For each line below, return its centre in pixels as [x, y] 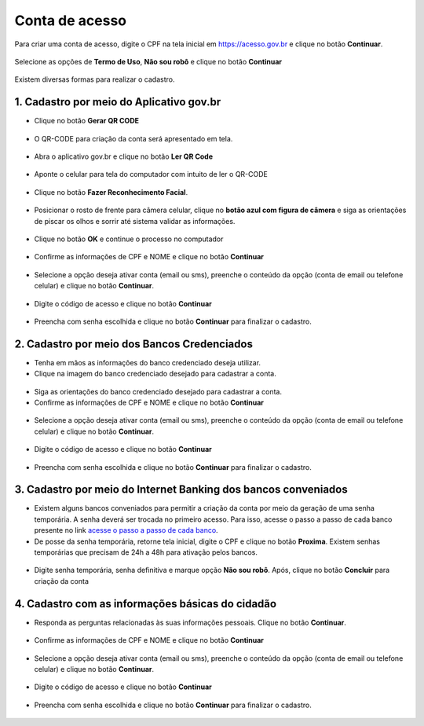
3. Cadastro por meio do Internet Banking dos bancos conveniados [181, 490]
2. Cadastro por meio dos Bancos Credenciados [133, 344]
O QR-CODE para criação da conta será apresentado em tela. [133, 138]
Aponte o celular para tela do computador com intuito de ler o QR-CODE [151, 174]
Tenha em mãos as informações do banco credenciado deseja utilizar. [148, 362]
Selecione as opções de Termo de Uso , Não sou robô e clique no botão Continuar [148, 61]
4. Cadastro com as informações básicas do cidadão [146, 604]
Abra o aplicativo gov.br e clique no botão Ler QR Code [124, 156]
